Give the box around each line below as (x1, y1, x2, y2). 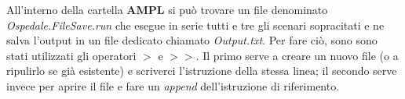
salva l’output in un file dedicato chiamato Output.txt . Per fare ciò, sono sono (6, 32, 378, 48)
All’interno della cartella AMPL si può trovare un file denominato (6, 2, 328, 17)
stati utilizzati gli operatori (6, 47, 137, 63)
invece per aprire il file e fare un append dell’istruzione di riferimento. (6, 77, 340, 94)
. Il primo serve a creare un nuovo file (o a (195, 47, 399, 63)
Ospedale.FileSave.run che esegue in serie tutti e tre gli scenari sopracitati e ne (6, 16, 385, 33)
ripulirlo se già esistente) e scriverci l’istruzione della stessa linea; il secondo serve (6, 62, 397, 79)
